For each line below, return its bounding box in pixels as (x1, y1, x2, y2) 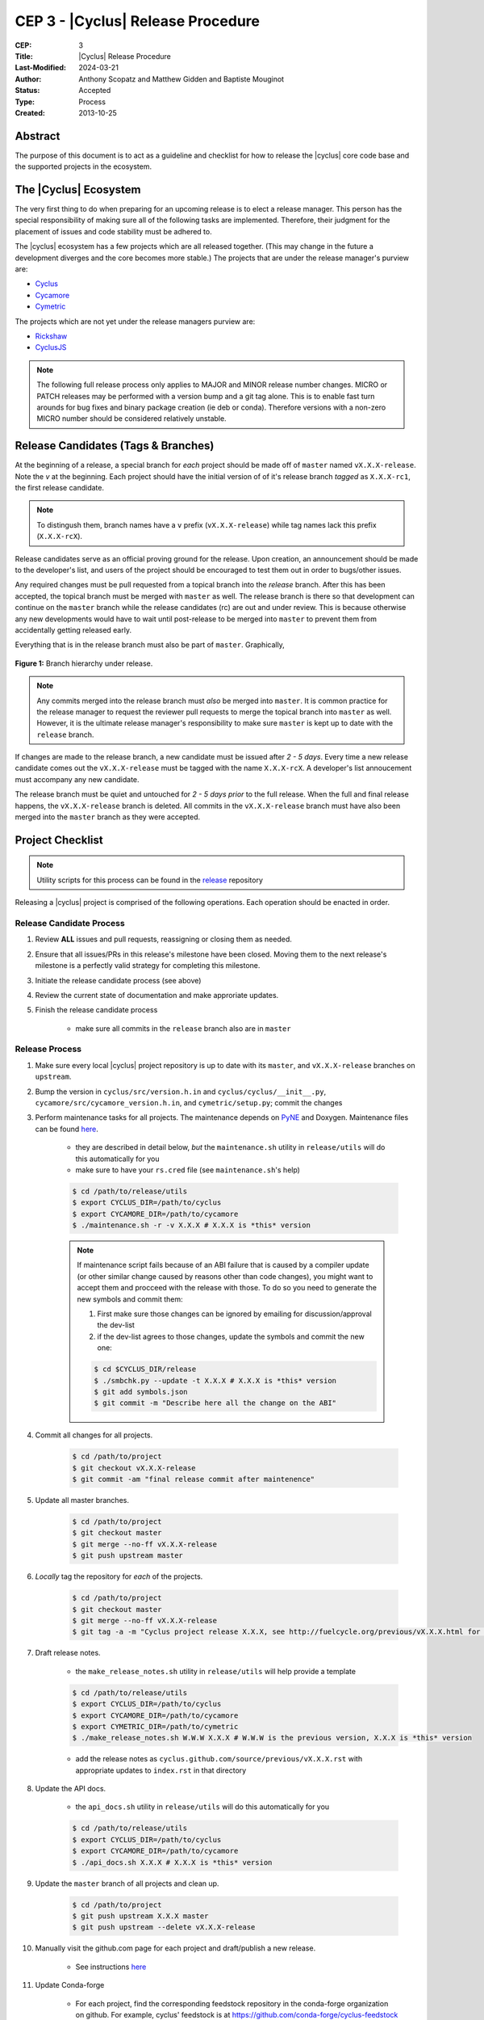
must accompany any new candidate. (15, 774, 140, 784)
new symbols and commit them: (77, 1294, 183, 1304)
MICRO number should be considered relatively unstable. (36, 414, 227, 423)
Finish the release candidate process (35, 1005, 158, 1015)
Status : (15, 86, 40, 95)
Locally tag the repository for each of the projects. (35, 1572, 203, 1581)
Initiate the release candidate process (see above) (35, 975, 202, 985)
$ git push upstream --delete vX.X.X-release (72, 1923, 256, 1932)
